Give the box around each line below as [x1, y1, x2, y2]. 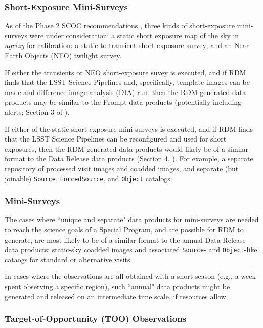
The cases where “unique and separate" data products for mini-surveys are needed [5, 214, 259, 225]
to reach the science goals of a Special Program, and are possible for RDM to [5, 224, 244, 235]
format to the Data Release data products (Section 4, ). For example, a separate [5, 153, 253, 164]
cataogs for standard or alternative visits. [5, 254, 133, 264]
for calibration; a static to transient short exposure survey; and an [26, 40, 232, 51]
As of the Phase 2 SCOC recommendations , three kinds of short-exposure [5, 20, 235, 31]
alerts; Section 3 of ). [5, 106, 70, 117]
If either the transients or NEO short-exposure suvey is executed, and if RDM [5, 67, 246, 77]
